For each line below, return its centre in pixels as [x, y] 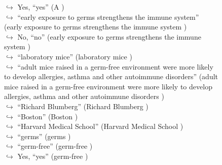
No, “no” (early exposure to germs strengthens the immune [109, 36]
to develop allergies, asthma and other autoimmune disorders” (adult [111, 76]
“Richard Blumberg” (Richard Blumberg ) [83, 106]
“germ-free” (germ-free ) [55, 146]
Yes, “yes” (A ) [41, 7]
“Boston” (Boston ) [48, 116]
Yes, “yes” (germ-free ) [53, 156]
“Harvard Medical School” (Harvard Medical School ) [100, 126]
